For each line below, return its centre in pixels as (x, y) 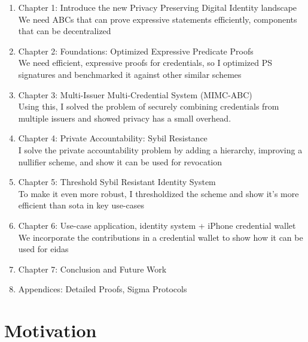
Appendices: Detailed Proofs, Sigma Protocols (103, 289)
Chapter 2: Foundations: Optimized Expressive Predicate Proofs (136, 51)
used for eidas (43, 249)
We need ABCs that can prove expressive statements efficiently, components (158, 19)
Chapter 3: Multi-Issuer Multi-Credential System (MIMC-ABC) (135, 94)
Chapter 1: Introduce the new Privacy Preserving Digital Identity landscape (158, 7)
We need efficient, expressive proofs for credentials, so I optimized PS (145, 63)
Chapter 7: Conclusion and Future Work (92, 269)
